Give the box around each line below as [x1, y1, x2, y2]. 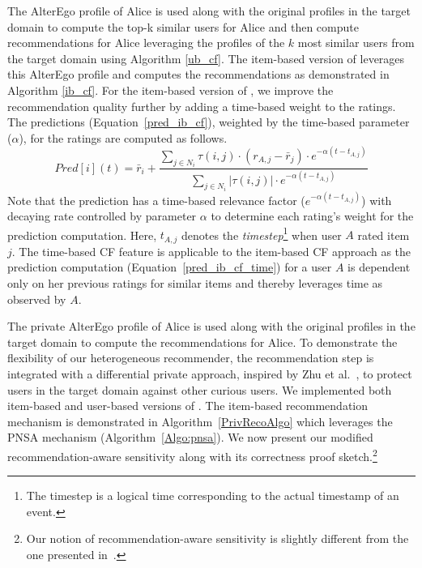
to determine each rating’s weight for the [211, 207, 414, 224]
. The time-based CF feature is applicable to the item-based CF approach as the [11, 242, 411, 259]
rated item [357, 226, 410, 243]
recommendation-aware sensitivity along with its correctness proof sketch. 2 [7, 446, 377, 464]
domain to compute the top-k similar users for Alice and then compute [7, 18, 359, 35]
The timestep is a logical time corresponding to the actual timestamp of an [26, 487, 399, 504]
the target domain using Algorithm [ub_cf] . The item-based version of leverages [7, 49, 405, 66]
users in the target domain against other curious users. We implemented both [7, 381, 392, 398]
